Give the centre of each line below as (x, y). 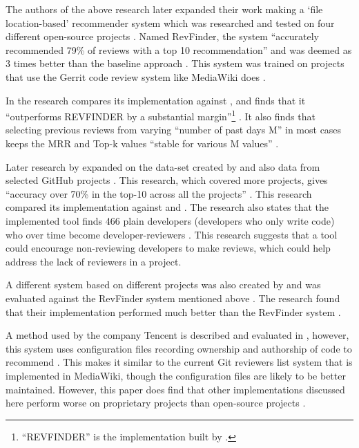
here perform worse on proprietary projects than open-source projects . (156, 403)
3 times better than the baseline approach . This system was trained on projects (175, 63)
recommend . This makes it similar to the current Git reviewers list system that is (179, 362)
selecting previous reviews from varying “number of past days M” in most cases (174, 130)
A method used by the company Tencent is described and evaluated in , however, (177, 335)
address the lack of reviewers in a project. (94, 261)
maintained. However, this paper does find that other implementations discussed (175, 389)
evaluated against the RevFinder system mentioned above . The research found (173, 298)
